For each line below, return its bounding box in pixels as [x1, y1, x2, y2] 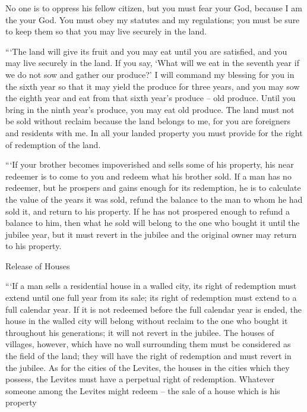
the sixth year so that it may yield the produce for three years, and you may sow [5, 80, 300, 92]
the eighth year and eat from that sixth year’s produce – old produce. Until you [5, 92, 296, 104]
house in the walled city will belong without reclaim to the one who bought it [5, 314, 288, 327]
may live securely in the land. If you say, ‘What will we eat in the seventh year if [5, 56, 299, 69]
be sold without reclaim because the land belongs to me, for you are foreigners [5, 115, 290, 127]
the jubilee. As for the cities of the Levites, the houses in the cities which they [5, 361, 290, 373]
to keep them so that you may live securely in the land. [5, 25, 207, 37]
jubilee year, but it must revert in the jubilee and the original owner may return [5, 228, 297, 240]
